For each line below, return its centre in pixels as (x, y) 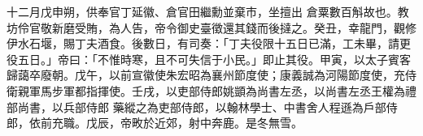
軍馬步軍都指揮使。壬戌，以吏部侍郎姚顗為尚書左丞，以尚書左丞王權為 (217, 90)
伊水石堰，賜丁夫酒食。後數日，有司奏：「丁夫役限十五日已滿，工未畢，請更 (209, 43)
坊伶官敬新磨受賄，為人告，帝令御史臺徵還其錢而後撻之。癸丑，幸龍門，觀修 (211, 27)
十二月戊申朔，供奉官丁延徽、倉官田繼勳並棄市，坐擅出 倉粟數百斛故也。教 (208, 11)
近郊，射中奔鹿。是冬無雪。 (228, 123)
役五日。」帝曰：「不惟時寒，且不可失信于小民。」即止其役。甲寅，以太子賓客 (209, 59)
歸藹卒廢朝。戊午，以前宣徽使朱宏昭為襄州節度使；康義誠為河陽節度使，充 (206, 75)
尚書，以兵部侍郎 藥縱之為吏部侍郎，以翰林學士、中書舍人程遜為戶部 (202, 106)
